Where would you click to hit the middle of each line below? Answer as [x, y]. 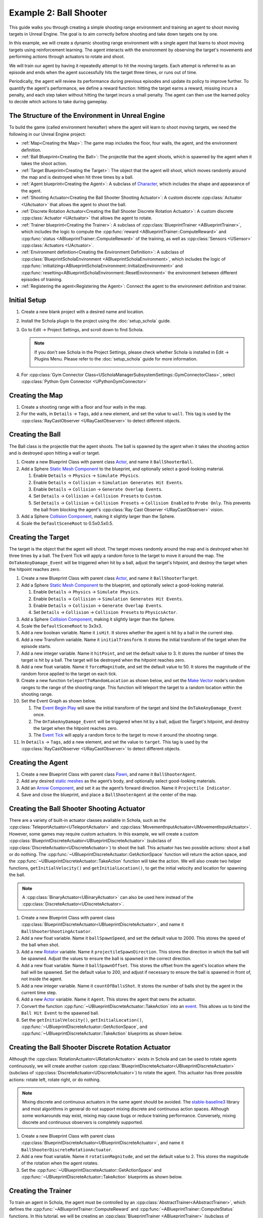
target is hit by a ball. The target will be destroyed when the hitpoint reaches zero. [103, 660]
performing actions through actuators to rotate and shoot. [67, 57]
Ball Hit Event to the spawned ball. [60, 1013]
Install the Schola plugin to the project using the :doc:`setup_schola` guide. [96, 321]
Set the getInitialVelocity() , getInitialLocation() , [82, 1020]
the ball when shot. [40, 945]
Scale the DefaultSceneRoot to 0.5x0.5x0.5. [67, 523]
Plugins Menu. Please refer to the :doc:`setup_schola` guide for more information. [116, 359]
